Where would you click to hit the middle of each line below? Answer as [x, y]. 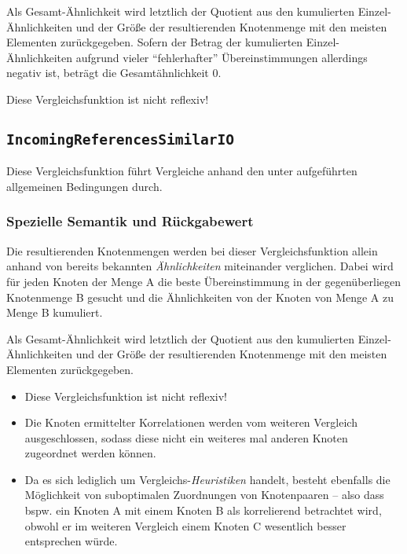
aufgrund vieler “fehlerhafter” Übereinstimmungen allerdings [222, 57]
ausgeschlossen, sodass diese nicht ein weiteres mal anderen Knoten [186, 437]
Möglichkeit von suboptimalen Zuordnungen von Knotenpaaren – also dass [204, 495]
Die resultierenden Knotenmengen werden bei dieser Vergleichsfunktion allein [192, 250]
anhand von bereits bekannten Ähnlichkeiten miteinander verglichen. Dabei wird [200, 266]
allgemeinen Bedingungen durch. [84, 186]
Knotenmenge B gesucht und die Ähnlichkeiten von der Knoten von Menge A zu [200, 297]
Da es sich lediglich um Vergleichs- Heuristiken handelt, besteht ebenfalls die [207, 479]
